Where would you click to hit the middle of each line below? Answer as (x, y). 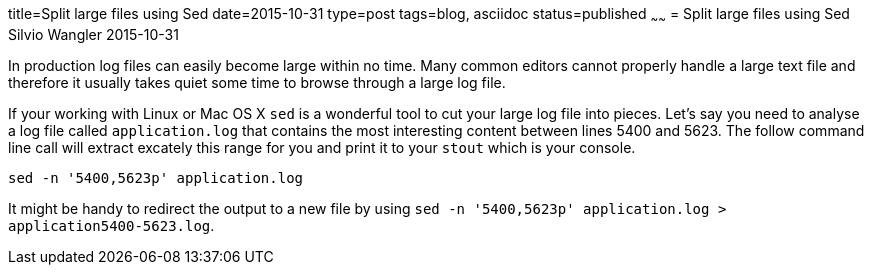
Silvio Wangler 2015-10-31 (93, 34)
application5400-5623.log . (111, 225)
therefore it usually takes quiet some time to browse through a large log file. (257, 82)
